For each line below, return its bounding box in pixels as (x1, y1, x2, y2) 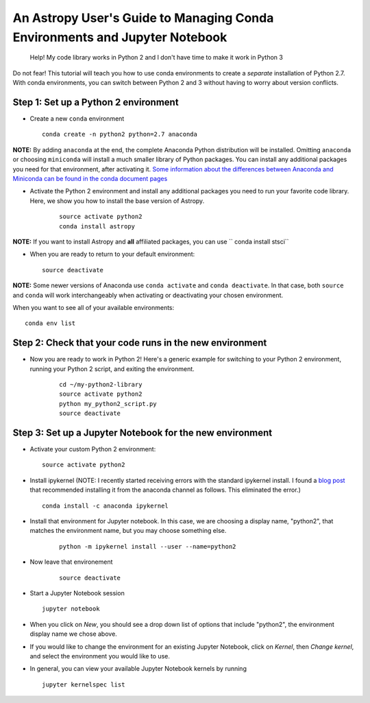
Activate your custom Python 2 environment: (29, 445, 156, 453)
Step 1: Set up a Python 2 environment (12, 96, 179, 108)
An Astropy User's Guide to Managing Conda (12, 10, 274, 25)
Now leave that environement (29, 558, 113, 566)
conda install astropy (59, 222, 136, 230)
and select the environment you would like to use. (29, 652, 171, 660)
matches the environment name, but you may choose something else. (29, 527, 227, 535)
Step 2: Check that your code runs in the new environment (12, 337, 267, 349)
